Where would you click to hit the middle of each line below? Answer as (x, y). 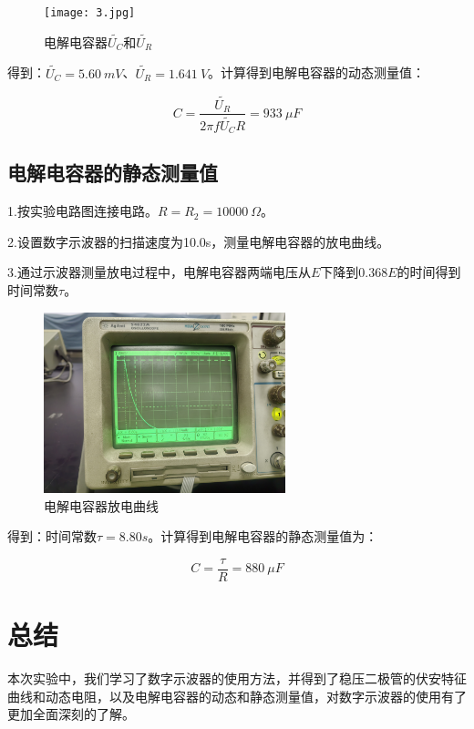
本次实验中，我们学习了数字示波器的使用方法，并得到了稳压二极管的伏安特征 (237, 678)
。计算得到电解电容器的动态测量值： (317, 72)
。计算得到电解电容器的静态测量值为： (263, 536)
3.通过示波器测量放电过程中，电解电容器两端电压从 (159, 272)
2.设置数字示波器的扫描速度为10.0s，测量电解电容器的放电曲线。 (199, 241)
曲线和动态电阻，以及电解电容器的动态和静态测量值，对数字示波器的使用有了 (237, 696)
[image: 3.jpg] (90, 13)
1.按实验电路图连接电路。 (82, 211)
